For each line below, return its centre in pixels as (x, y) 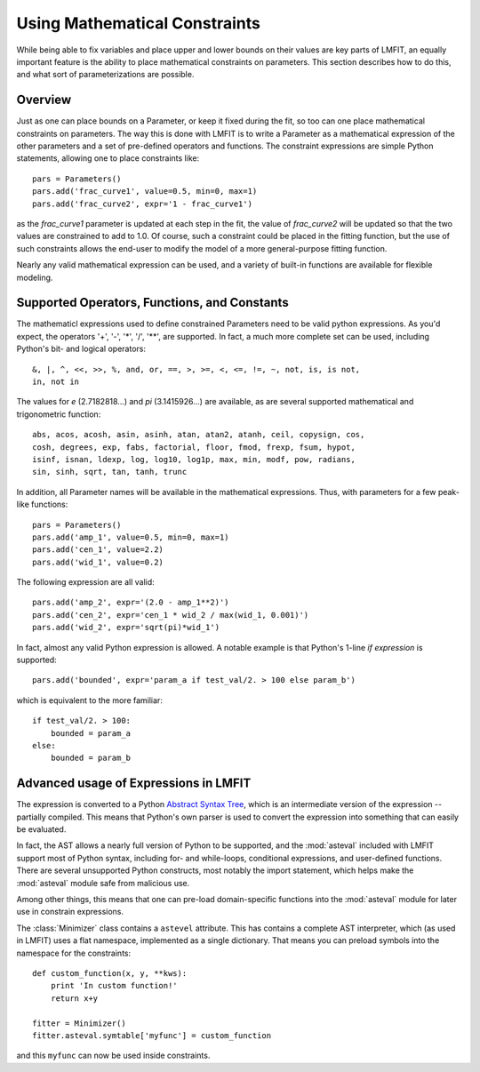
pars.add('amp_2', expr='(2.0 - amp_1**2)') (131, 603)
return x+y (74, 998)
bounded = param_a (91, 733)
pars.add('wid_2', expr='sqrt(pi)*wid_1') (126, 628)
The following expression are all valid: (85, 582)
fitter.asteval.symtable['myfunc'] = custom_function (152, 1035)
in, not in (56, 382)
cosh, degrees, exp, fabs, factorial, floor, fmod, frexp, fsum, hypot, (194, 447)
